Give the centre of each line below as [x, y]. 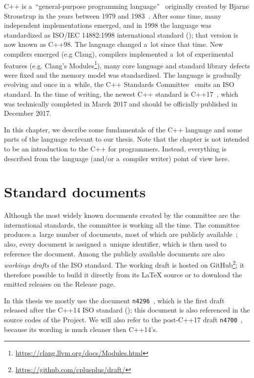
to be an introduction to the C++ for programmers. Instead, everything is [115, 148]
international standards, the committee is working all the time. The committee [122, 224]
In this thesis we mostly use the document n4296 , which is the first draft [114, 300]
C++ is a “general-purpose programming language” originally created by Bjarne [127, 6]
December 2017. [28, 113]
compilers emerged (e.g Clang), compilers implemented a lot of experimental [119, 53]
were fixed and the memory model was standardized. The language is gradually [122, 74]
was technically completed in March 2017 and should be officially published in [121, 103]
